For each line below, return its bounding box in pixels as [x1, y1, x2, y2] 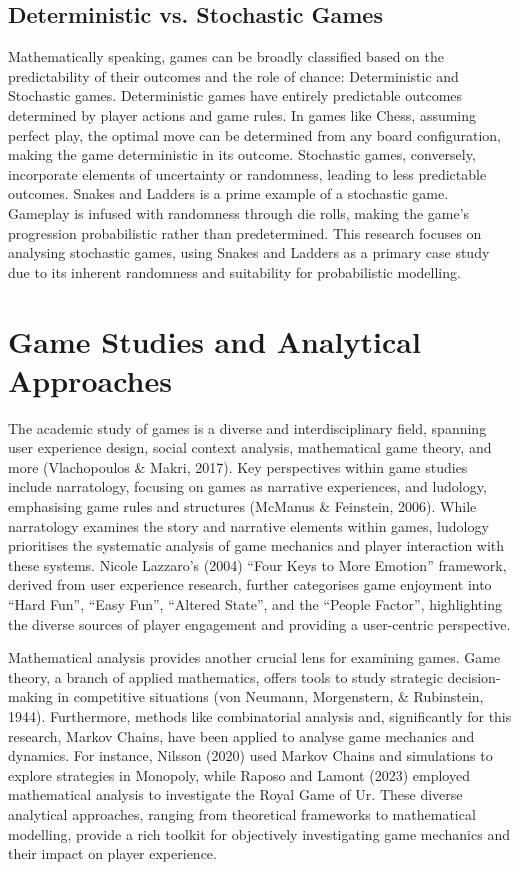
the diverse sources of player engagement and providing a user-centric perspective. [8, 613, 511, 634]
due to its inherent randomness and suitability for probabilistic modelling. [8, 261, 461, 282]
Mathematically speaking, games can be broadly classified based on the [8, 46, 444, 67]
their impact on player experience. [8, 843, 217, 864]
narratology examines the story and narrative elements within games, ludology [8, 515, 489, 536]
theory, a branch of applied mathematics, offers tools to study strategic [8, 666, 443, 687]
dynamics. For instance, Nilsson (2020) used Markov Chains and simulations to [8, 745, 493, 766]
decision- [447, 666, 501, 687]
